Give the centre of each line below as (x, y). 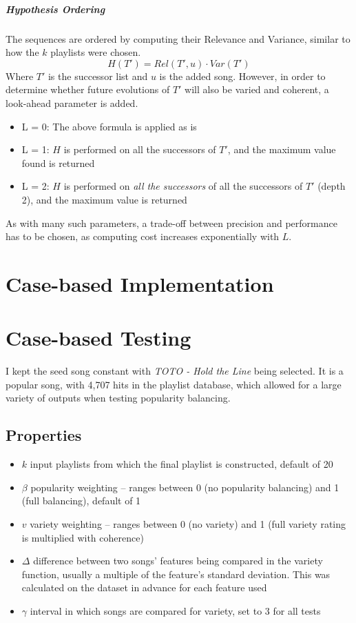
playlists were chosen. (96, 52)
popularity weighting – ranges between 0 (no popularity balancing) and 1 (185, 487)
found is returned (58, 162)
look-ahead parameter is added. (72, 102)
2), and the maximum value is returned (104, 199)
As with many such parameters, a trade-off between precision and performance (171, 222)
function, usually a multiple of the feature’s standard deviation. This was (176, 574)
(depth (332, 186)
